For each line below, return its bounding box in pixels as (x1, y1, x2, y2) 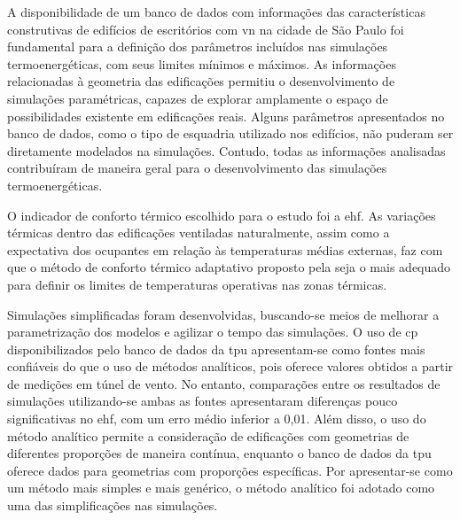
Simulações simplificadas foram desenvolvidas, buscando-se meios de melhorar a (7, 305, 440, 323)
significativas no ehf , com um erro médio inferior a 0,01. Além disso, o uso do (7, 409, 426, 428)
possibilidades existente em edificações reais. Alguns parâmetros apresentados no (7, 106, 445, 125)
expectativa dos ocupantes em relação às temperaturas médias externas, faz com (7, 240, 443, 259)
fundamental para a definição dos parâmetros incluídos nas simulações (7, 37, 388, 56)
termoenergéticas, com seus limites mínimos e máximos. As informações (7, 54, 396, 73)
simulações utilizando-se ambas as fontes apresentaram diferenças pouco (7, 392, 398, 410)
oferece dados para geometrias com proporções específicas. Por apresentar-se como (7, 461, 453, 479)
